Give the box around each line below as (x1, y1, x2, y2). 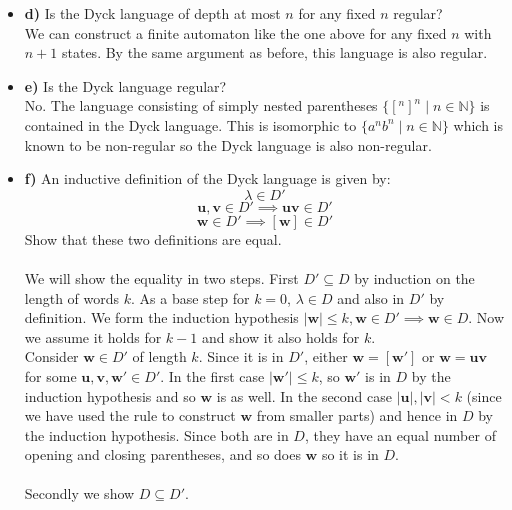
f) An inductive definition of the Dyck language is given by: (24, 168, 391, 189)
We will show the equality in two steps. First (24, 267, 299, 288)
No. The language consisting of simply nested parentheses (24, 95, 378, 116)
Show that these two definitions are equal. (24, 228, 282, 249)
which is (453, 114, 504, 135)
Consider (24, 346, 79, 367)
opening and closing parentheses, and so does (24, 444, 301, 465)
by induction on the (354, 267, 475, 288)
